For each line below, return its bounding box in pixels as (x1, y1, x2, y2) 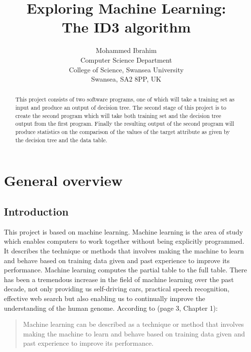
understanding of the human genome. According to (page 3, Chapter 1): (4, 302, 218, 313)
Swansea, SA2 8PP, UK (91, 74, 162, 84)
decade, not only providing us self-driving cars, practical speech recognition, (4, 284, 230, 294)
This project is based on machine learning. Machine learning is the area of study (4, 226, 243, 236)
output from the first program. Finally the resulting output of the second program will (15, 119, 234, 128)
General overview (4, 170, 123, 190)
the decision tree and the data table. (15, 135, 107, 144)
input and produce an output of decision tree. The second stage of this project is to (15, 103, 226, 112)
